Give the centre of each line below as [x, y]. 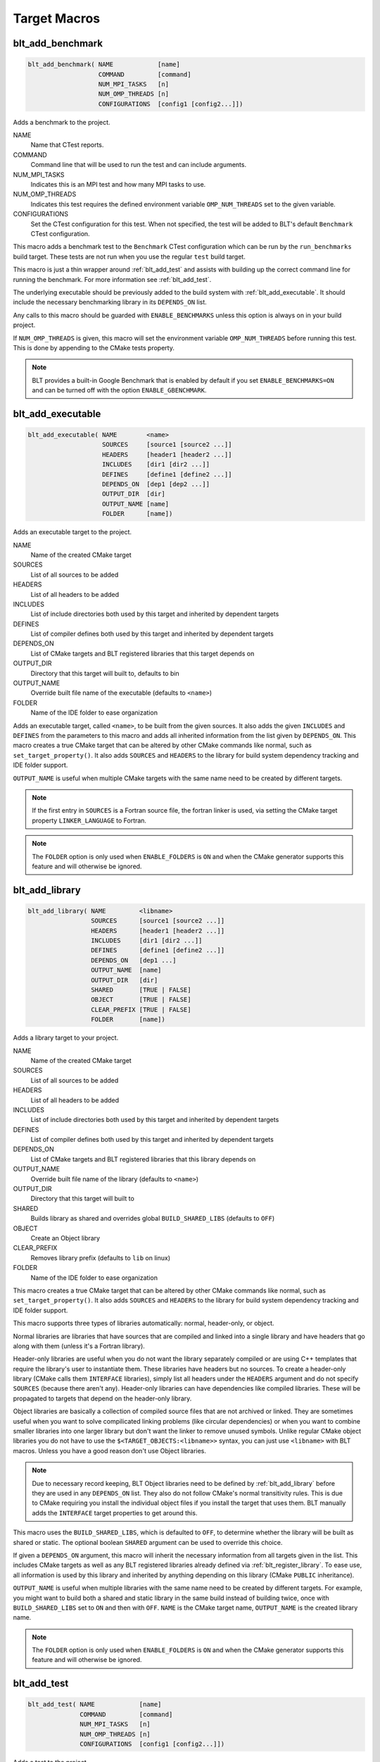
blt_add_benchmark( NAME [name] [104, 64]
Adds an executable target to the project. [72, 532]
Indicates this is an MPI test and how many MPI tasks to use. [118, 185]
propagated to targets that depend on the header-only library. [102, 1398]
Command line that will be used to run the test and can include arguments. [138, 165]
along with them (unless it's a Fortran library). [79, 1345]
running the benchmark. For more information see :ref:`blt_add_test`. [112, 279]
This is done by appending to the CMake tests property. [94, 347]
